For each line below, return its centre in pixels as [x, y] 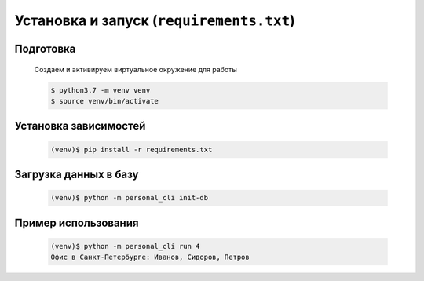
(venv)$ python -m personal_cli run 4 [125, 246]
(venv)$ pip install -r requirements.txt [132, 150]
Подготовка [45, 48]
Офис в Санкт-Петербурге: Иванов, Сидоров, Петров [150, 257]
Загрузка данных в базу [77, 174]
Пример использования [77, 223]
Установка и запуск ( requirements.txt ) [155, 20]
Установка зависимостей [80, 126]
